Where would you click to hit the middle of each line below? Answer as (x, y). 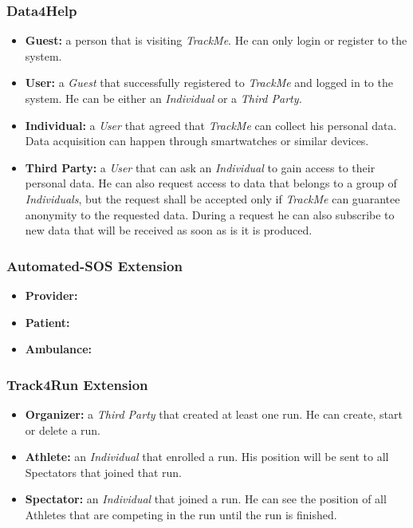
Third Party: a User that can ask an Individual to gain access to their (200, 167)
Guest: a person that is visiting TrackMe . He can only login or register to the (216, 40)
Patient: (47, 322)
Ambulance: (59, 349)
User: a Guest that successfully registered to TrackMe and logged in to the (209, 83)
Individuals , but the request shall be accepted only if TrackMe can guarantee (212, 198)
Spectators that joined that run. (103, 472)
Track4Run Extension (77, 384)
